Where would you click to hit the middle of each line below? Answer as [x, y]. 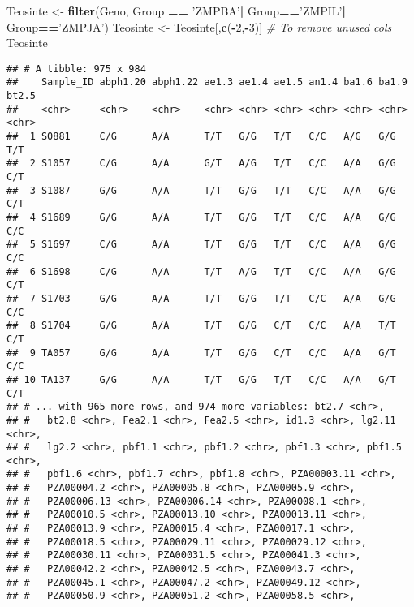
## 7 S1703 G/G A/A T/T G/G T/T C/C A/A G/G [201, 298]
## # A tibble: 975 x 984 [76, 69]
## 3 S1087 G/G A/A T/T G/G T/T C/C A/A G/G [201, 190]
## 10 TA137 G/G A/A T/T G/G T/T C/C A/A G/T [201, 379]
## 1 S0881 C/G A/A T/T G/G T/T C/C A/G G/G [201, 137]
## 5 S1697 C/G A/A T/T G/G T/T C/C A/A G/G [201, 245]
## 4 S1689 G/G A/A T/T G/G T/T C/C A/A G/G [201, 217]
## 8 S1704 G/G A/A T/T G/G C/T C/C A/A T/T [201, 326]
